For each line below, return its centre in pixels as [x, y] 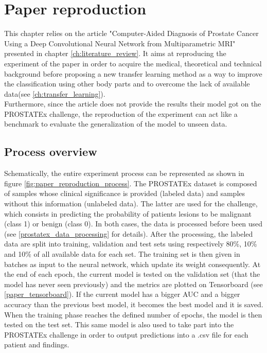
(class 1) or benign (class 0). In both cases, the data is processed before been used [133, 224]
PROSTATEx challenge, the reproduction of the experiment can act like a [121, 113]
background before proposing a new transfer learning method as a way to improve [133, 73]
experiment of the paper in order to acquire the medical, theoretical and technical [133, 63]
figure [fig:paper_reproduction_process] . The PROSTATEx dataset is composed [131, 183]
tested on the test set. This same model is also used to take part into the [119, 324]
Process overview [51, 152]
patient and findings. [37, 345]
